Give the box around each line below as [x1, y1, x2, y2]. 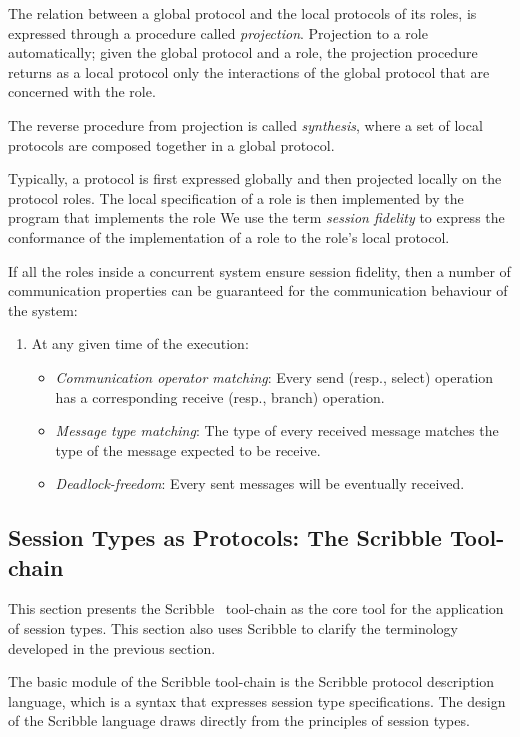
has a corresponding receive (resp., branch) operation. [55, 386, 385, 407]
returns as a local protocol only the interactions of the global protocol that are [8, 61, 490, 82]
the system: [8, 299, 78, 320]
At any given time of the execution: [31, 333, 249, 354]
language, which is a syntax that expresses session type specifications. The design [8, 690, 506, 711]
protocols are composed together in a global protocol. [8, 134, 335, 155]
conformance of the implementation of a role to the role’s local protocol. [8, 226, 450, 247]
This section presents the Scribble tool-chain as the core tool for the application [8, 598, 504, 619]
